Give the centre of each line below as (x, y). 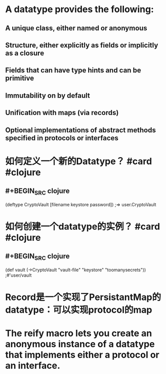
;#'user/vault (18, 275)
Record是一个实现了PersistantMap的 (83, 297)
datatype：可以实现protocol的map (79, 310)
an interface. (33, 366)
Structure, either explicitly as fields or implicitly (82, 45)
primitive (20, 78)
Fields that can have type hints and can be (73, 70)
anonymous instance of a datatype (80, 344)
